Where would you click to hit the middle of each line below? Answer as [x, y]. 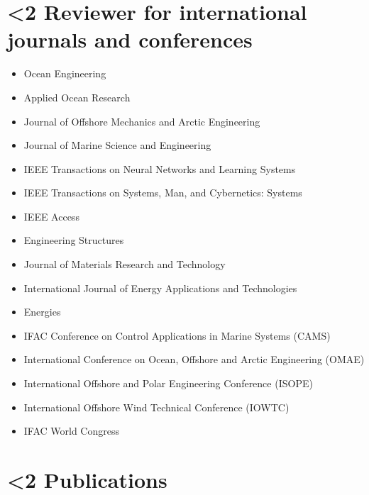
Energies [42, 312]
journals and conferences [130, 39]
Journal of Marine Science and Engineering [117, 145]
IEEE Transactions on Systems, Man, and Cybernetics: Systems [163, 193]
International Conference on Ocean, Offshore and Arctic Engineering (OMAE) [194, 359]
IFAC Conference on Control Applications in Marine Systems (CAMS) [177, 335]
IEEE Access [51, 216]
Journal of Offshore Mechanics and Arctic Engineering [142, 121]
